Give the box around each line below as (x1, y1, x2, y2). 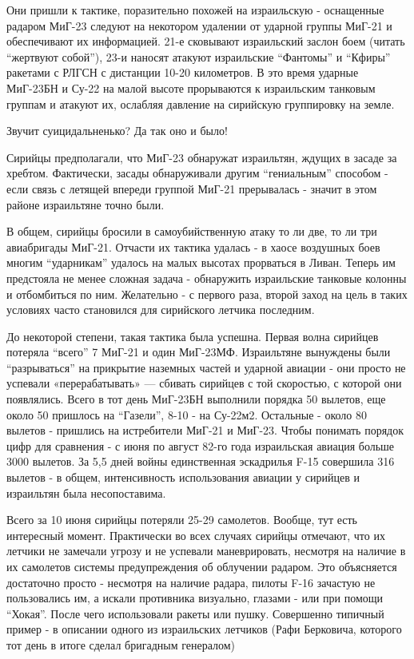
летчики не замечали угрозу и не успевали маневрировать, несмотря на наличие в (6, 542, 406, 559)
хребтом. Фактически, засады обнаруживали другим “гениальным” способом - (6, 165, 388, 181)
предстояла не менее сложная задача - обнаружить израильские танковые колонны (6, 269, 407, 286)
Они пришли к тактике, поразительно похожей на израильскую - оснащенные (6, 2, 384, 18)
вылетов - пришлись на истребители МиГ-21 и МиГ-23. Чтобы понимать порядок (6, 422, 404, 439)
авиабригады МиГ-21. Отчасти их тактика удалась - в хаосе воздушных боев (6, 238, 380, 255)
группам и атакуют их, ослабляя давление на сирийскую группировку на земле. (6, 95, 395, 112)
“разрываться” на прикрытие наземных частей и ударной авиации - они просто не (6, 359, 406, 375)
